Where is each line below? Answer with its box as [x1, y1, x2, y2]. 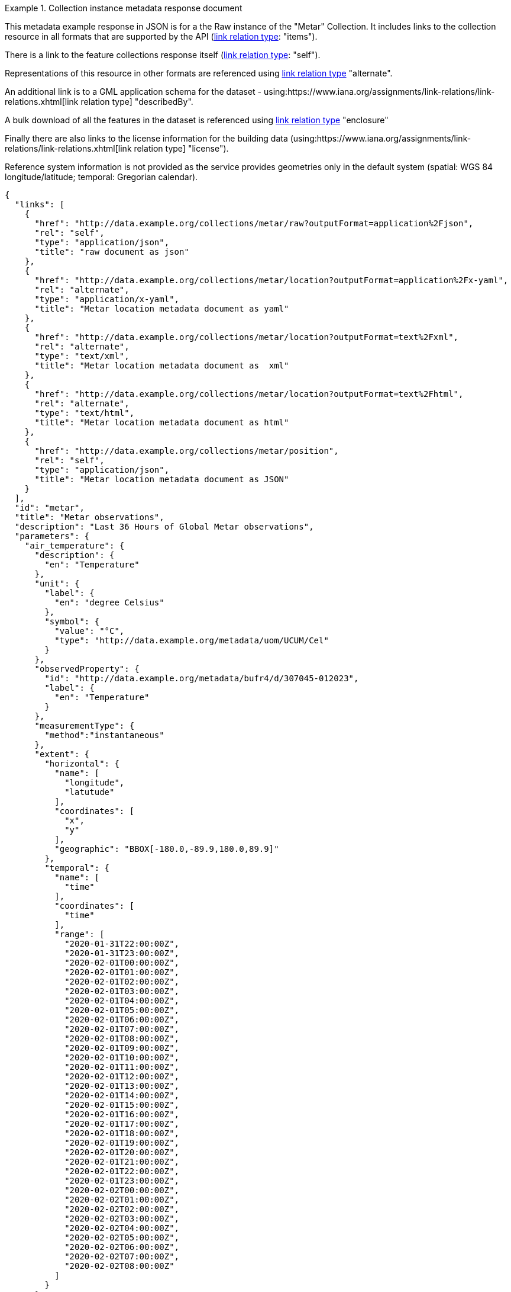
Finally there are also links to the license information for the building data [5, 133, 288, 143]
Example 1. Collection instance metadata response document [5, 3, 242, 13]
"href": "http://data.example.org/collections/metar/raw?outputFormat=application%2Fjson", [34, 219, 474, 228]
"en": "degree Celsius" [54, 598, 164, 607]
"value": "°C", [54, 626, 125, 636]
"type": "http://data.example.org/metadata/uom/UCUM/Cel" [54, 636, 329, 645]
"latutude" [64, 787, 115, 797]
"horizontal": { [44, 759, 119, 768]
